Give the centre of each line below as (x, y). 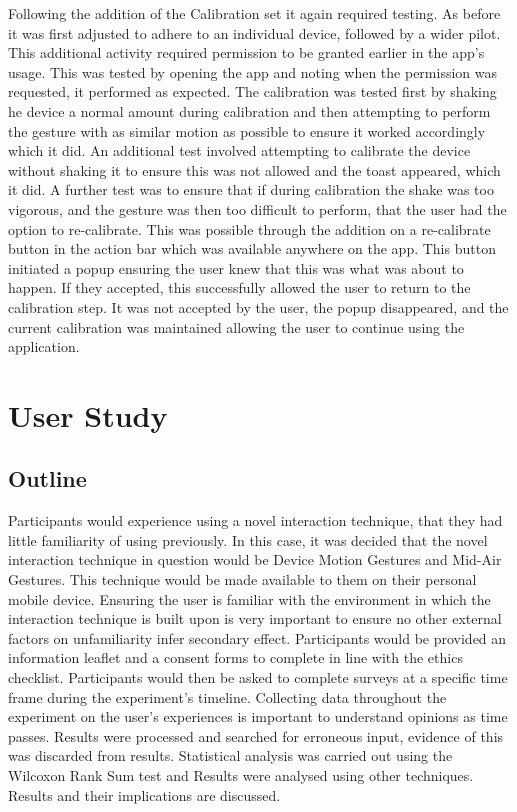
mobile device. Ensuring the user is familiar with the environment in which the (249, 598)
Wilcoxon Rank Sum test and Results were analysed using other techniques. (241, 774)
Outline (47, 478)
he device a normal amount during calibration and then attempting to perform (249, 110)
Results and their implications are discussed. (144, 794)
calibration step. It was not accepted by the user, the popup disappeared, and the (258, 306)
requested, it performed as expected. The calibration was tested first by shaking (252, 91)
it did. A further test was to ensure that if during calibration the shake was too (251, 189)
